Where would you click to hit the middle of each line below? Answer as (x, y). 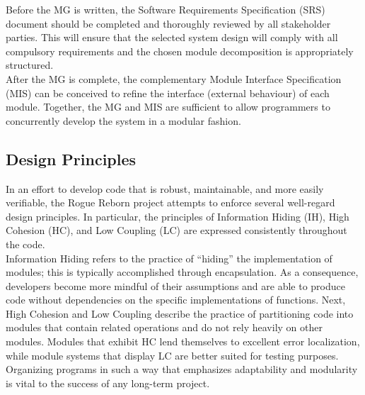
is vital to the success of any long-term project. (108, 383)
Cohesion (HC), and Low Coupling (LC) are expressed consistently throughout (176, 230)
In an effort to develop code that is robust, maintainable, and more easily (165, 188)
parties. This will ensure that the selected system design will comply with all (172, 37)
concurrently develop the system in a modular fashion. (123, 120)
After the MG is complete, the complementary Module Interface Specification (174, 78)
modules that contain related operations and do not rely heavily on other (164, 327)
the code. (25, 244)
